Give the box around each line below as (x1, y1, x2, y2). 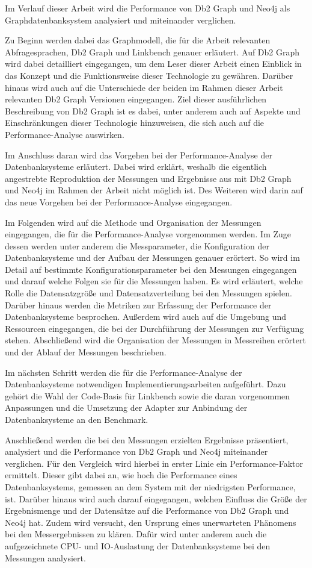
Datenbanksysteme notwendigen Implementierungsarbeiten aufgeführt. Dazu (5, 378, 286, 390)
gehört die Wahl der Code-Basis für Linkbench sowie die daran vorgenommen (5, 389, 290, 402)
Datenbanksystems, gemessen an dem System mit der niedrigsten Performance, (5, 480, 296, 493)
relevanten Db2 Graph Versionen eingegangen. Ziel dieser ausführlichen (5, 93, 267, 105)
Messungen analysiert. (5, 551, 86, 564)
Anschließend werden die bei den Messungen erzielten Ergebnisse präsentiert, (5, 433, 289, 446)
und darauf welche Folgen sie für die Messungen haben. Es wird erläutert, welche (5, 275, 303, 287)
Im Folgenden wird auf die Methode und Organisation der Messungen (5, 216, 262, 228)
